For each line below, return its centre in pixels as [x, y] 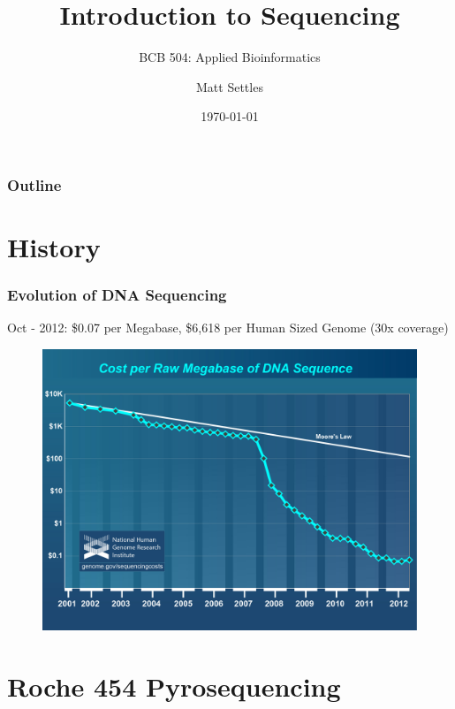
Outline [34, 184]
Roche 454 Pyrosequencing [174, 686]
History [54, 247]
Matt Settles [230, 86]
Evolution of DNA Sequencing [117, 295]
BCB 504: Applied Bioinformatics [230, 57]
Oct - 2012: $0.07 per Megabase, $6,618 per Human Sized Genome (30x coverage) [228, 328]
